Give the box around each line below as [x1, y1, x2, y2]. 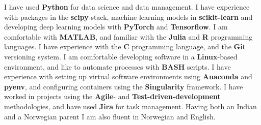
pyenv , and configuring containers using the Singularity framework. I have [4, 81, 243, 91]
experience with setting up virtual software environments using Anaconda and [4, 71, 252, 82]
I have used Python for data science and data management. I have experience [4, 2, 250, 12]
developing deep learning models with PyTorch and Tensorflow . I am [4, 21, 228, 32]
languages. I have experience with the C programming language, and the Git [4, 41, 246, 52]
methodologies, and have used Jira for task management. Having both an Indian [4, 101, 257, 111]
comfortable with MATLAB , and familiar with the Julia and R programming [4, 31, 253, 42]
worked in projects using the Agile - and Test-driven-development [4, 91, 221, 102]
